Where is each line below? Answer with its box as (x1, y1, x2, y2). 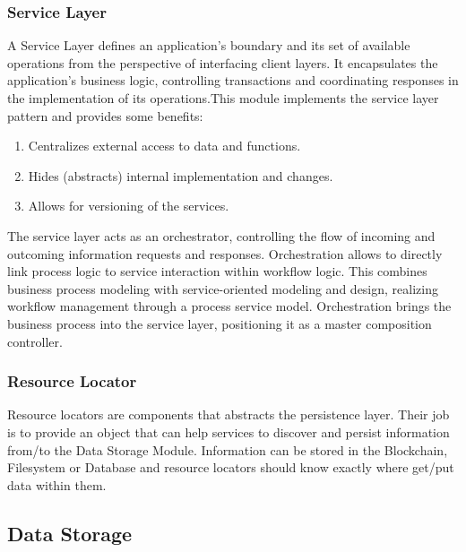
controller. (7, 332, 63, 350)
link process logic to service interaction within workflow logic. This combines (7, 262, 427, 280)
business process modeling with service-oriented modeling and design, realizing (7, 279, 438, 298)
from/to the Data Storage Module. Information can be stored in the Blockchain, (7, 440, 448, 459)
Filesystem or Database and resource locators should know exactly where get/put (7, 458, 454, 477)
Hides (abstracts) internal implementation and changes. (28, 166, 333, 185)
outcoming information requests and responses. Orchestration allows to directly (7, 244, 443, 263)
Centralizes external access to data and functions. (28, 136, 301, 155)
